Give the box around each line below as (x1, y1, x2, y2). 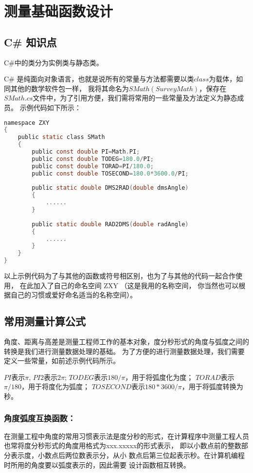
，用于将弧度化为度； (125, 372, 194, 382)
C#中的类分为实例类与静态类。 (4, 57, 103, 67)
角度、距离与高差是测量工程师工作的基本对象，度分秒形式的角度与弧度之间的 (4, 336, 249, 347)
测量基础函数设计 (4, 1, 113, 21)
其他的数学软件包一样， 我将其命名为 (10, 83, 129, 93)
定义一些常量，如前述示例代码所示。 (4, 355, 120, 366)
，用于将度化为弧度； (21, 381, 90, 392)
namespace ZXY (4, 119, 50, 126)
